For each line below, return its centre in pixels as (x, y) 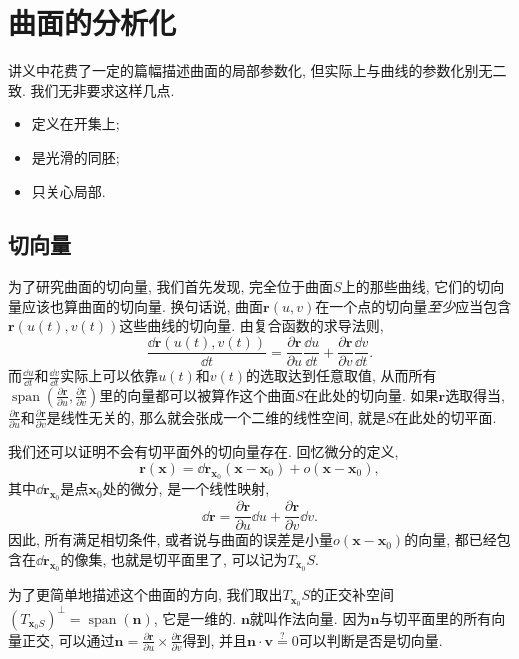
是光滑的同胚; (75, 156)
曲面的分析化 (92, 22)
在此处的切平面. (445, 416)
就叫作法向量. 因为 (310, 617)
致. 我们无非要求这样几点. (91, 89)
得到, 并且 (215, 639)
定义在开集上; (75, 123)
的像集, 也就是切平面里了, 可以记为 (174, 558)
